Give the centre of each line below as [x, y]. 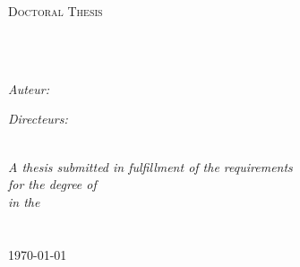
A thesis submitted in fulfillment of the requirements [150, 166]
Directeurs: [38, 119]
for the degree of [52, 184]
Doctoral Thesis [56, 11]
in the [24, 201]
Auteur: [29, 88]
